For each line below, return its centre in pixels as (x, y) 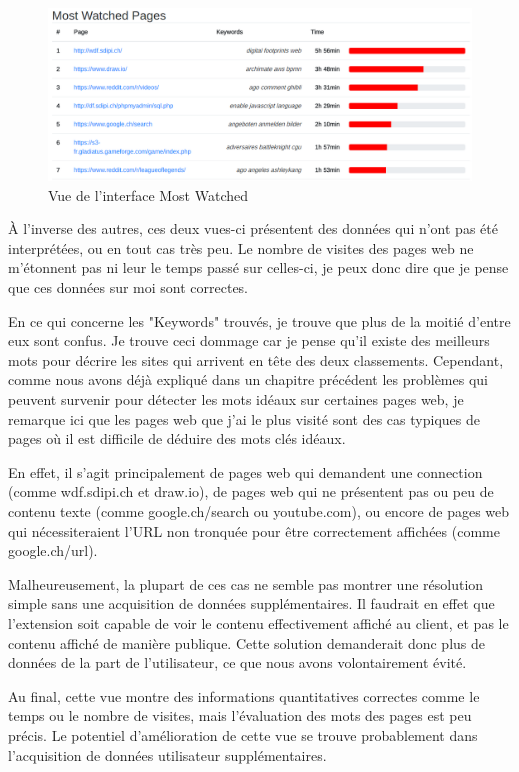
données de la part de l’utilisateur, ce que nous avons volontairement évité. (237, 662)
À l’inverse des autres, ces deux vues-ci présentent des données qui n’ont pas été (253, 228)
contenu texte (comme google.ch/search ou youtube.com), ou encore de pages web (259, 510)
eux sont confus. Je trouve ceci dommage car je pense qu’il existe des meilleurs (249, 340)
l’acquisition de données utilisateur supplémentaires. (167, 754)
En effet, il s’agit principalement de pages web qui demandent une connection (245, 471)
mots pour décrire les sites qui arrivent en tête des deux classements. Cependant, (256, 359)
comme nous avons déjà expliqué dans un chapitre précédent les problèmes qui (248, 379)
